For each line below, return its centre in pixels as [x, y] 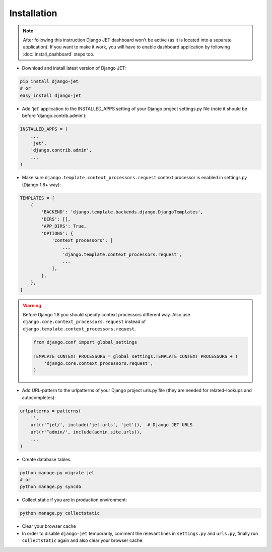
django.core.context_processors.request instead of [84, 322]
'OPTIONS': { [57, 233]
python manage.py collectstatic [60, 513]
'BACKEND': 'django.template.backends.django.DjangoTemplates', [122, 212]
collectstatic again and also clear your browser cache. [83, 540]
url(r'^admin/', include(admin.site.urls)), [86, 432]
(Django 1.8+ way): [42, 185]
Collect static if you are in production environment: [75, 500]
